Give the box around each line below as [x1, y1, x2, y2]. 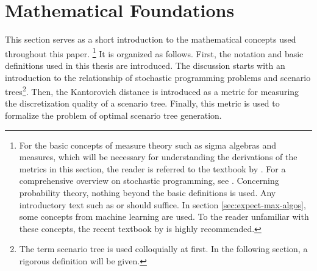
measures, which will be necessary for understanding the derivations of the [19, 150, 297, 163]
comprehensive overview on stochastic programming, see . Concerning [19, 174, 279, 187]
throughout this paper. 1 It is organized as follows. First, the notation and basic [5, 45, 304, 60]
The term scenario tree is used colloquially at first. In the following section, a [19, 242, 308, 255]
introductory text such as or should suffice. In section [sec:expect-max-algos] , [19, 198, 306, 211]
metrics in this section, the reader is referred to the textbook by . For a [19, 162, 286, 175]
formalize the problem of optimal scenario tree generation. [5, 109, 222, 121]
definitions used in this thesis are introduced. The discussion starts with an [5, 58, 285, 71]
